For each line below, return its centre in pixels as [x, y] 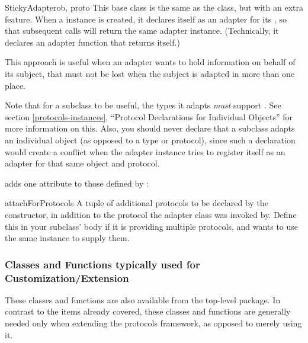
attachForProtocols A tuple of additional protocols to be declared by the [137, 203]
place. [15, 85]
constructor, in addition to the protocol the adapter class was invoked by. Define [151, 214]
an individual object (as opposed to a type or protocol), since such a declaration [150, 140]
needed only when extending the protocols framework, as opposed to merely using [153, 323]
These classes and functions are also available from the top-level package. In [143, 299]
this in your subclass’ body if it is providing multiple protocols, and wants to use [152, 226]
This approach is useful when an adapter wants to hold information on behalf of [150, 62]
